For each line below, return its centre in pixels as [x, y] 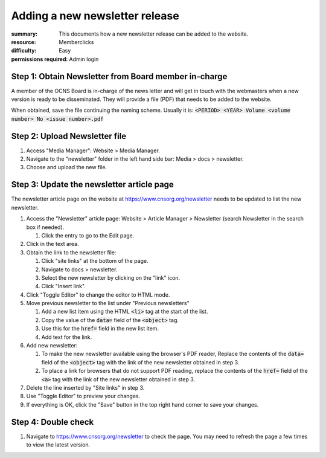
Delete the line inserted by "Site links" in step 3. [85, 387]
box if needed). [45, 227]
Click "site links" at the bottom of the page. [95, 261]
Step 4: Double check [53, 422]
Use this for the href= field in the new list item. [100, 329]
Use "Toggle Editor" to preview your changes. [83, 396]
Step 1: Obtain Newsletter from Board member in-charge [119, 76]
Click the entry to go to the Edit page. [88, 235]
